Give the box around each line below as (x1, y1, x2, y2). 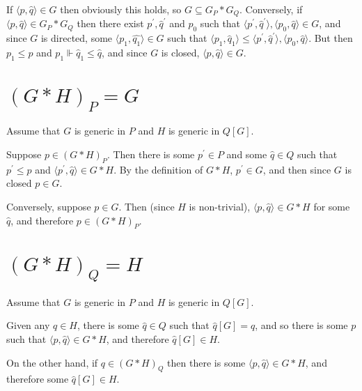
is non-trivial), (189, 199, 251, 213)
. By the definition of (113, 162, 203, 176)
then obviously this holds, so (60, 2, 182, 16)
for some (313, 199, 350, 213)
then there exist (77, 16, 144, 31)
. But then (308, 31, 353, 45)
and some (226, 146, 267, 161)
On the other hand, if (6, 355, 98, 369)
